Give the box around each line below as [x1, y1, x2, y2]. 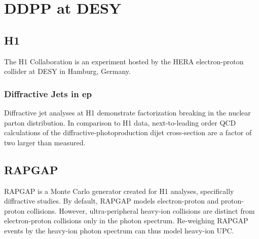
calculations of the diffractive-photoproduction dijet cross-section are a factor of [4, 127, 252, 138]
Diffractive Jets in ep [4, 87, 92, 100]
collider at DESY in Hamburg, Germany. [4, 66, 131, 76]
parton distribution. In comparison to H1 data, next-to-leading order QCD [4, 117, 236, 128]
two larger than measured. [4, 137, 86, 147]
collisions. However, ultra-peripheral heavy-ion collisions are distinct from [27, 205, 255, 216]
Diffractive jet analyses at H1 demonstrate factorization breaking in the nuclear [4, 107, 251, 117]
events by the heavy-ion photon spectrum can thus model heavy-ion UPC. [4, 225, 234, 235]
